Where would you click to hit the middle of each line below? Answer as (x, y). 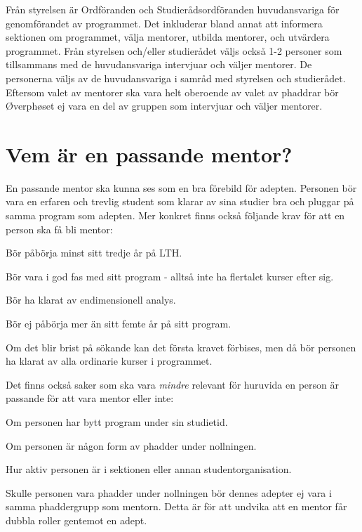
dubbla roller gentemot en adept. (76, 520)
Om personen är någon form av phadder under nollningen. (131, 445)
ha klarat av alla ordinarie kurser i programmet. (109, 361)
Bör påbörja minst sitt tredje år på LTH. (94, 253)
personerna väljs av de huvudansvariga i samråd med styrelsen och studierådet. (176, 78)
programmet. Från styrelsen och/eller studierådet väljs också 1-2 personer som (174, 50)
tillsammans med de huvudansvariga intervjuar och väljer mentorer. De (159, 64)
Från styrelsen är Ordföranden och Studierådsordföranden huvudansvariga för (173, 9)
